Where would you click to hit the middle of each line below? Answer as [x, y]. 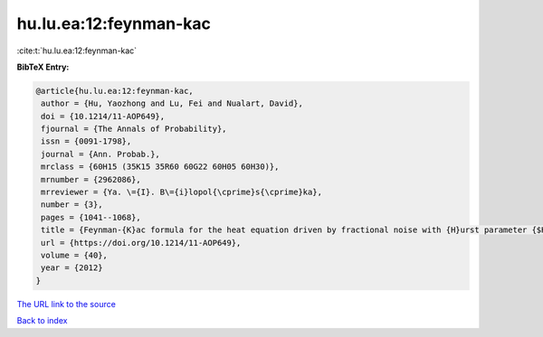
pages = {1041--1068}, [91, 217]
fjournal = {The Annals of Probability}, [134, 129]
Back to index [42, 321]
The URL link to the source [67, 304]
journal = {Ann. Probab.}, [100, 154]
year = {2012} [72, 268]
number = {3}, [72, 205]
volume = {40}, [75, 255]
